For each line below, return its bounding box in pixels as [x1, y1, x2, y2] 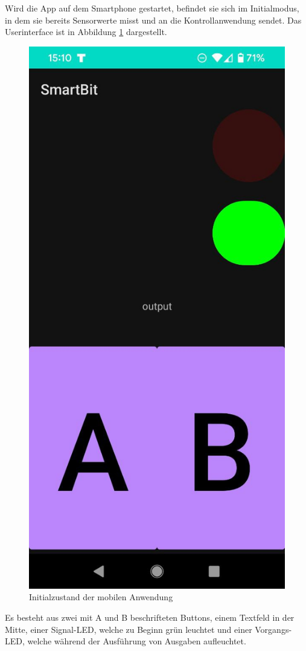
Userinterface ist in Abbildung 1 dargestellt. [5, 25, 167, 38]
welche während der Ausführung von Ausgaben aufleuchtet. [27, 635, 246, 647]
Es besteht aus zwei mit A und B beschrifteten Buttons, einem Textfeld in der [5, 611, 295, 624]
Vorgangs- [255, 623, 292, 635]
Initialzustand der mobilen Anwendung [29, 591, 173, 603]
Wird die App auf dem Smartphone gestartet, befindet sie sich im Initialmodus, [5, 2, 299, 14]
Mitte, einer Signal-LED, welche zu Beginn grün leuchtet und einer [5, 623, 252, 635]
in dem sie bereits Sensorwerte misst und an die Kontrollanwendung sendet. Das [5, 13, 302, 26]
